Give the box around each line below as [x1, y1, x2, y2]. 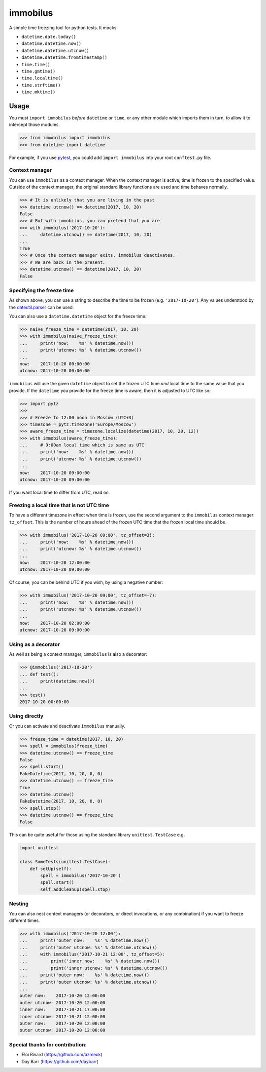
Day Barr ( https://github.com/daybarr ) [21, 1058, 99, 1064]
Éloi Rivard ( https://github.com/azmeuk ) [21, 1052, 103, 1058]
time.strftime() [21, 82, 61, 88]
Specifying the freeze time [9, 287, 74, 294]
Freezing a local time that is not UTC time [9, 502, 109, 509]
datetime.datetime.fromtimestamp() [21, 55, 108, 60]
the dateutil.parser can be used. [9, 304, 74, 310]
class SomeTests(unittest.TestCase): [19, 859, 111, 865]
